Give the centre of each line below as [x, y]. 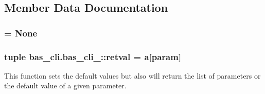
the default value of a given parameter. [65, 86]
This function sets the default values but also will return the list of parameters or [132, 75]
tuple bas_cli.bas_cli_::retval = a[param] [93, 56]
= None [21, 33]
